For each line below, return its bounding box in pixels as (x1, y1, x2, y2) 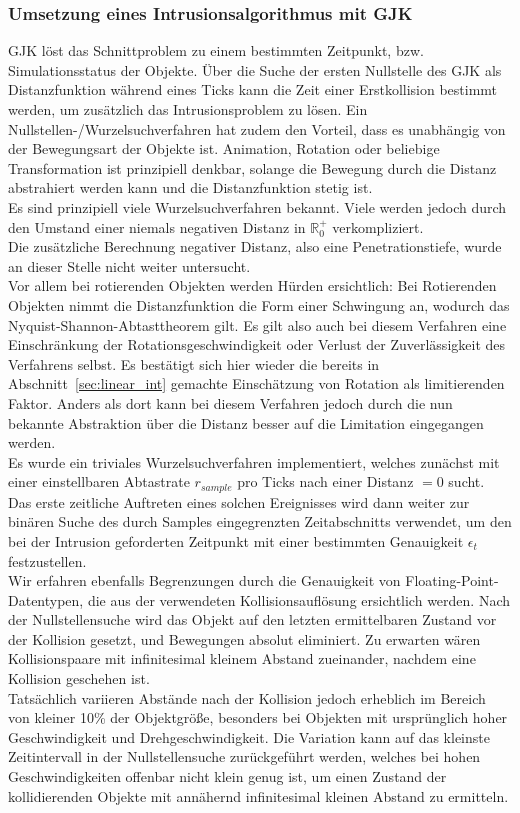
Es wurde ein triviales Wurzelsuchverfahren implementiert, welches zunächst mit (8, 451, 500, 472)
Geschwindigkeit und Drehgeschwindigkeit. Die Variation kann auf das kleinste (8, 726, 490, 747)
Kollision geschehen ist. (8, 668, 150, 689)
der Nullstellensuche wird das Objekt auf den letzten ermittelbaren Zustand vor (8, 609, 497, 630)
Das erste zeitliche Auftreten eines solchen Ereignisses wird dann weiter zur (8, 491, 470, 512)
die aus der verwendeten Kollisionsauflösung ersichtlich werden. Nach (87, 589, 511, 610)
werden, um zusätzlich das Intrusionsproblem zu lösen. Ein (8, 99, 368, 119)
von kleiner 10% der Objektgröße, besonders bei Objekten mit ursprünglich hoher (8, 707, 508, 728)
